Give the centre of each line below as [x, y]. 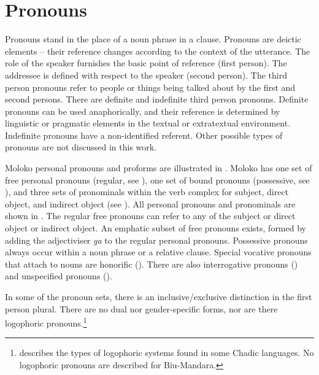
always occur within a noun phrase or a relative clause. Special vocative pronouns [158, 252]
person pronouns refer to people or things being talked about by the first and [150, 87]
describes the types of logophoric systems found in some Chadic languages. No [167, 353]
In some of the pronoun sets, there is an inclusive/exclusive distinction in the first [159, 296]
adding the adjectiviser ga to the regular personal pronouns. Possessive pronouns [156, 240]
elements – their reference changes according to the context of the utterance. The [158, 51]
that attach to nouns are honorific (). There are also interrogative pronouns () [152, 264]
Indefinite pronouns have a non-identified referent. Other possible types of [144, 135]
